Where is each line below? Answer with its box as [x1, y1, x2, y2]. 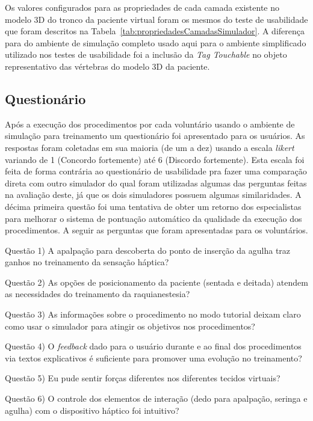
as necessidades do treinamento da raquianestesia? [5, 287, 190, 300]
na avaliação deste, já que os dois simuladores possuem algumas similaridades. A [5, 188, 302, 201]
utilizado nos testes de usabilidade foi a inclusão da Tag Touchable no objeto [5, 48, 287, 61]
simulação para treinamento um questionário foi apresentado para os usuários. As [5, 129, 305, 142]
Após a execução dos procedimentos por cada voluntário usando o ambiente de [5, 117, 295, 130]
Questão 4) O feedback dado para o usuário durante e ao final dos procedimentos [5, 340, 302, 352]
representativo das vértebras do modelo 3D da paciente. [5, 60, 210, 72]
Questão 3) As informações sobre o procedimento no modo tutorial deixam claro [5, 308, 301, 321]
